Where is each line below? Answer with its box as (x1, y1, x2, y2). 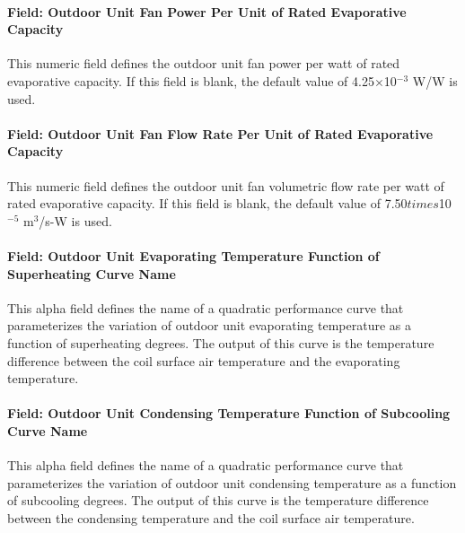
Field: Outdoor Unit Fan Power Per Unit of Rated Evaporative (7, 2, 407, 21)
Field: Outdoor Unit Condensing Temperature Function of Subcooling (7, 404, 451, 423)
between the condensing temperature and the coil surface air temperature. (7, 508, 415, 527)
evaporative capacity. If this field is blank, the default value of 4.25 (7, 71, 374, 90)
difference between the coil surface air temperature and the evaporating (7, 351, 400, 370)
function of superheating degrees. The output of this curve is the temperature (7, 333, 434, 352)
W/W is (412, 71, 458, 90)
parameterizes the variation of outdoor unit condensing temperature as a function (7, 473, 457, 492)
